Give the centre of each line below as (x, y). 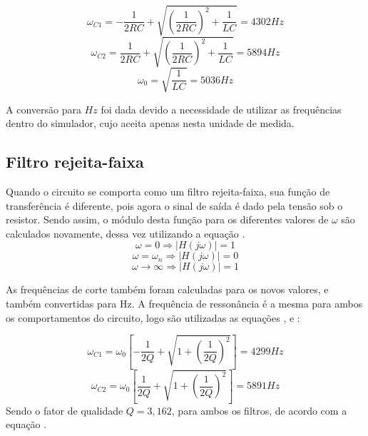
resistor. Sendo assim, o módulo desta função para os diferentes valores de (167, 219)
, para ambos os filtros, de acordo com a (259, 410)
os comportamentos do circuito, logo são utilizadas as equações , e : (153, 317)
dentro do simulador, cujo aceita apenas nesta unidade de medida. (150, 123)
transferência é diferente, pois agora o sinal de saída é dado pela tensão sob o (174, 205)
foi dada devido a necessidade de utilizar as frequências (221, 109)
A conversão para (44, 109)
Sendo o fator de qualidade (65, 410)
